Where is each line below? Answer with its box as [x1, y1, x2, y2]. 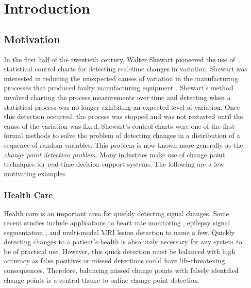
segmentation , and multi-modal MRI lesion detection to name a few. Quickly [4, 227, 235, 237]
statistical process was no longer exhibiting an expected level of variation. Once [4, 102, 240, 112]
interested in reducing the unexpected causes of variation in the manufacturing [4, 73, 238, 83]
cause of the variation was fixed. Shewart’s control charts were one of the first [4, 120, 235, 131]
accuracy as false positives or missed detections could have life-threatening [4, 255, 225, 266]
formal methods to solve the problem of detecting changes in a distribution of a [4, 130, 240, 140]
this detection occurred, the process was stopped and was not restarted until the [4, 111, 243, 121]
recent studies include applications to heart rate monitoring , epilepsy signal [4, 218, 230, 228]
